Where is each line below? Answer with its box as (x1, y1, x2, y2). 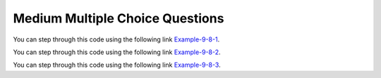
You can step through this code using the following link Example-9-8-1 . (13, 35, 220, 44)
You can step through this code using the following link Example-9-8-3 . (13, 60, 222, 70)
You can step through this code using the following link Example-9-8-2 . (13, 48, 222, 56)
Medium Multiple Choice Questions (13, 11, 224, 26)
